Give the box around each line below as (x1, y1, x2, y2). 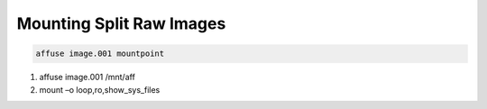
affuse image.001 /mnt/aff (39, 72, 135, 83)
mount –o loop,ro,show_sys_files (39, 84, 161, 95)
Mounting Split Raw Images (16, 14, 226, 33)
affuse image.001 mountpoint (35, 49, 165, 59)
